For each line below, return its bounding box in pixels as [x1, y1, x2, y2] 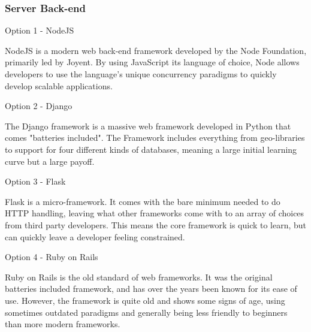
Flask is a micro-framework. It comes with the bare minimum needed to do [5, 195, 280, 207]
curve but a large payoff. [5, 155, 95, 167]
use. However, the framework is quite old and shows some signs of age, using [5, 294, 285, 306]
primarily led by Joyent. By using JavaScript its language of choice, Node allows [5, 56, 300, 68]
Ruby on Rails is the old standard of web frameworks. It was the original [5, 270, 273, 283]
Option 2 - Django [5, 99, 73, 112]
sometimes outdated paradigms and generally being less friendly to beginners [5, 306, 288, 318]
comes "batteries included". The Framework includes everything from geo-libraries [5, 131, 305, 144]
